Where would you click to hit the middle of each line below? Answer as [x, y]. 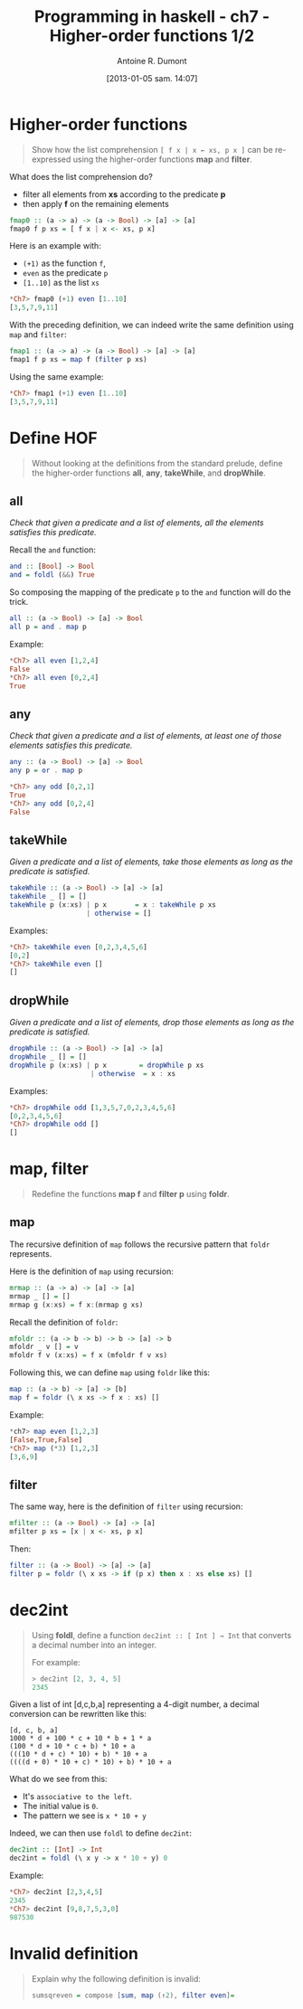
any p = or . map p [46, 770]
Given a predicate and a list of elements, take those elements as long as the [151, 862]
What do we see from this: [58, 1779]
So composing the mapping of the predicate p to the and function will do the [150, 592]
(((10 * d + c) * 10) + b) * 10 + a [78, 1754]
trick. [19, 602]
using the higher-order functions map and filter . [163, 159]
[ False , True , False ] [46, 1439]
